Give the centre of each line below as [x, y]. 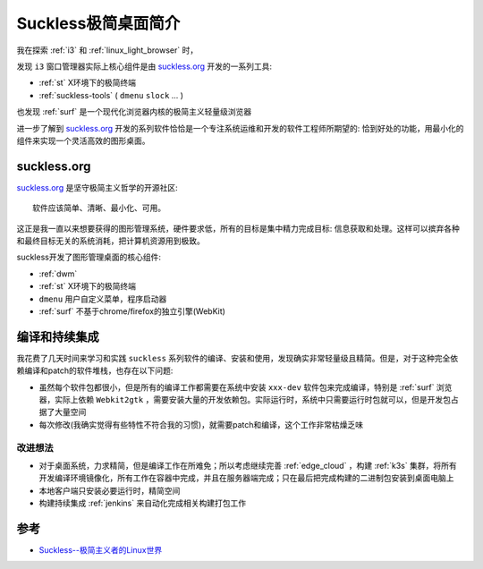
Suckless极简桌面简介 [98, 23]
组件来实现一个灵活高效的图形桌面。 [83, 140]
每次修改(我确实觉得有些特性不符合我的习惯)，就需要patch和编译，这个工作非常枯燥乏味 [201, 424]
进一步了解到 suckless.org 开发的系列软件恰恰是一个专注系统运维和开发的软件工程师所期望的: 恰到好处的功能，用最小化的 [240, 128]
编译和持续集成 [58, 337]
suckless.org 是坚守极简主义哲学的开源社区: [97, 187]
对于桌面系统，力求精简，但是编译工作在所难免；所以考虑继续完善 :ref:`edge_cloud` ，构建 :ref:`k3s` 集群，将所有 [248, 465]
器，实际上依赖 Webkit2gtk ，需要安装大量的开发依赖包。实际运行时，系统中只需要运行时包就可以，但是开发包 [245, 399]
